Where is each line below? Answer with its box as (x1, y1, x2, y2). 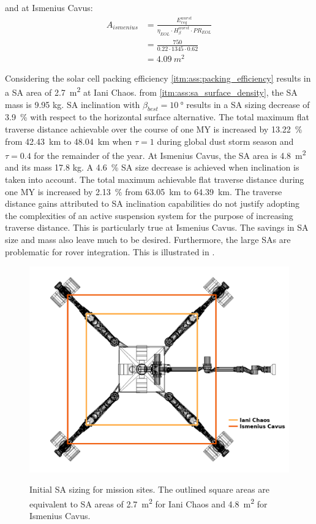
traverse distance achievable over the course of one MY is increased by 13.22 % (5, 122, 303, 135)
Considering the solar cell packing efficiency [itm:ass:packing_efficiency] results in (5, 71, 311, 84)
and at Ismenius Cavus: (5, 1, 93, 13)
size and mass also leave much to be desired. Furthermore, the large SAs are (5, 233, 291, 245)
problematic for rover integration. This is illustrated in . (5, 245, 215, 258)
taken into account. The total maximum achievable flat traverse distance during (5, 172, 304, 185)
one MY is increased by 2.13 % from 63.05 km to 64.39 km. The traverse (5, 185, 282, 198)
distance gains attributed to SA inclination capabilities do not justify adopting (5, 197, 300, 210)
